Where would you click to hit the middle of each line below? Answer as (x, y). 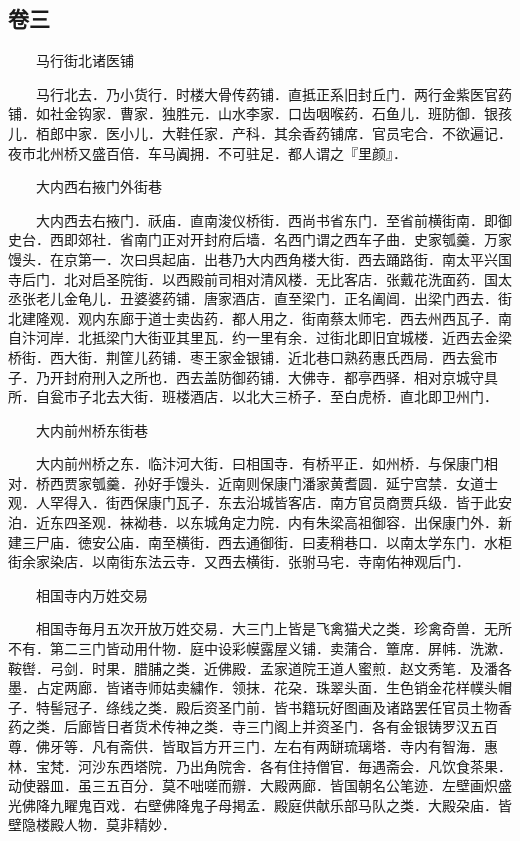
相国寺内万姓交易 (91, 594)
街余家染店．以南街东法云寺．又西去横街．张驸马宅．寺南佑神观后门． (239, 561)
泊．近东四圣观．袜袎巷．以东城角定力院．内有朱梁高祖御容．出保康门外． (253, 522)
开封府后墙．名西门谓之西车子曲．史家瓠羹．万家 (350, 239)
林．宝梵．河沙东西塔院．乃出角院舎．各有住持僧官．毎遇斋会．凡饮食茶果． (260, 765)
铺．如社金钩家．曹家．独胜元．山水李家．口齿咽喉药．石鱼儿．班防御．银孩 (260, 113)
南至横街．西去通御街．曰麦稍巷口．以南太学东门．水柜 (329, 541)
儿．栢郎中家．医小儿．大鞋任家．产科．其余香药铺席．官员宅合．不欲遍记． (260, 132)
